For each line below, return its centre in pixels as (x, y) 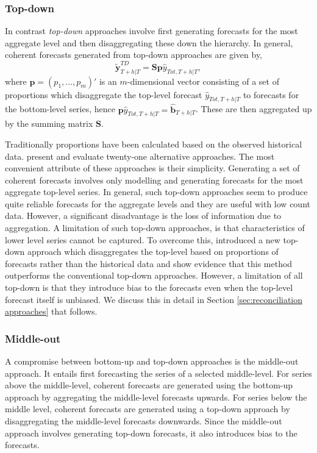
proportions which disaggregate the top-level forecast (104, 94)
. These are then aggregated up (254, 109)
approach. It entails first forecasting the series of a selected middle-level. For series (158, 373)
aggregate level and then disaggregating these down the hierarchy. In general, (149, 42)
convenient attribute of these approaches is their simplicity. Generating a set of (152, 168)
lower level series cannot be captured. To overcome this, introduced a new (143, 239)
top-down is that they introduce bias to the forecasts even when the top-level (149, 287)
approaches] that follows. (51, 311)
